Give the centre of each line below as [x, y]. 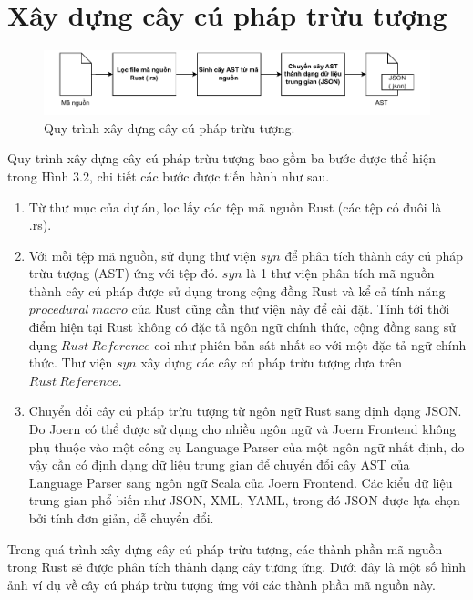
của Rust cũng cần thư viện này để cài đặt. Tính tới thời [291, 309]
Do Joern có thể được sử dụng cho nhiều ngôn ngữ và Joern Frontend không [242, 429]
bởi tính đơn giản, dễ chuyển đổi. [121, 518]
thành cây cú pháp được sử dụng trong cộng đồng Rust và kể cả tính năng [237, 290]
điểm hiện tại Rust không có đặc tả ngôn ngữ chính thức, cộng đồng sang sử [242, 327]
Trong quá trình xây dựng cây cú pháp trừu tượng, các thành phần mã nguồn [225, 548]
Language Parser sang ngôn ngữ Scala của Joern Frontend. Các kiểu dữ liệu [241, 482]
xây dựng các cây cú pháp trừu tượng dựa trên [272, 362]
